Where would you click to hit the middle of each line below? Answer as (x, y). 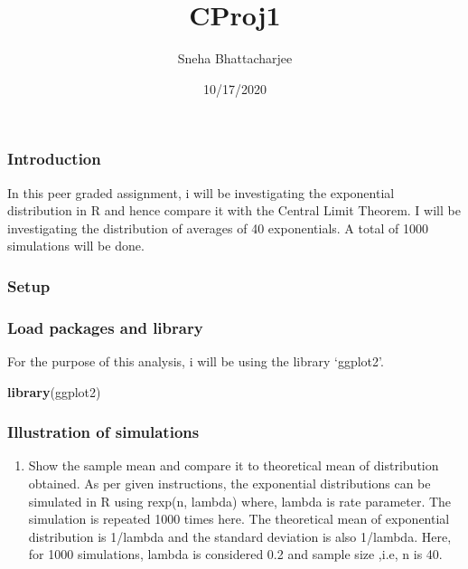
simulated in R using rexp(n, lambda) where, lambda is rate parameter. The (240, 501)
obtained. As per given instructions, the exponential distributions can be (229, 484)
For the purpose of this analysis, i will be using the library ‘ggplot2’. (196, 361)
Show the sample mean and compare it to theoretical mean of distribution (234, 465)
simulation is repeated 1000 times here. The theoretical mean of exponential (239, 519)
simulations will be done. (76, 246)
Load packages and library (105, 327)
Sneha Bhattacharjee (235, 58)
